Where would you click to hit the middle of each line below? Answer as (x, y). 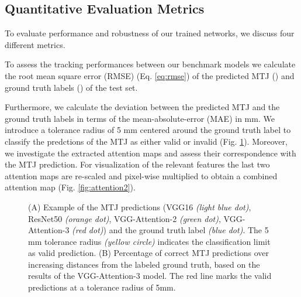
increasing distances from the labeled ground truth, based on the (144, 264)
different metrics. (35, 44)
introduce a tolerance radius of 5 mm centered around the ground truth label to (148, 130)
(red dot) (88, 230)
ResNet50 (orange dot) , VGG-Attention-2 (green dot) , (124, 218)
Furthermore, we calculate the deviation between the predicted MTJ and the (142, 107)
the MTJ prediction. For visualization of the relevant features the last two (137, 164)
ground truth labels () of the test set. (71, 87)
